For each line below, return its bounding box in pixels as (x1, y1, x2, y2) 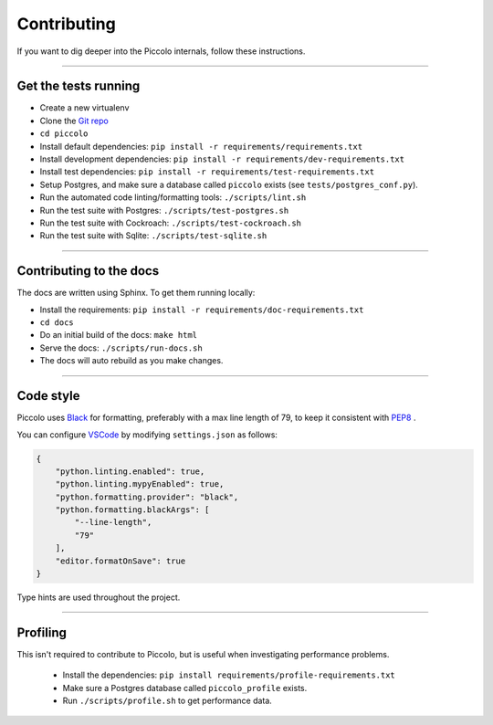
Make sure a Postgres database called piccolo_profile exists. (62, 682, 308, 693)
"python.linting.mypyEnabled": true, (55, 479, 225, 489)
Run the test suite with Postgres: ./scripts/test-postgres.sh (39, 205, 289, 215)
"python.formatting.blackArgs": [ (55, 505, 210, 515)
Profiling (16, 625, 68, 640)
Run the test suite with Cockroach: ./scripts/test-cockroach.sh (39, 217, 301, 228)
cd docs (39, 318, 75, 328)
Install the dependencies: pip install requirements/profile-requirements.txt (62, 669, 396, 680)
